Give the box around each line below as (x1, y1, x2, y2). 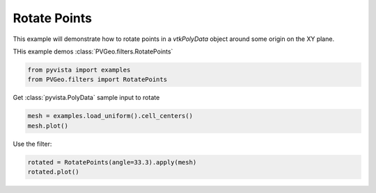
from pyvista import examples (27, 66, 131, 74)
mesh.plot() (27, 121, 69, 130)
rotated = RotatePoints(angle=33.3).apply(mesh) (27, 158, 197, 166)
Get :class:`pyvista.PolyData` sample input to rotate (13, 94, 160, 102)
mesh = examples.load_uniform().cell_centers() (27, 112, 193, 120)
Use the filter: (13, 140, 52, 148)
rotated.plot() (27, 168, 79, 176)
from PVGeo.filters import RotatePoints (27, 76, 167, 83)
